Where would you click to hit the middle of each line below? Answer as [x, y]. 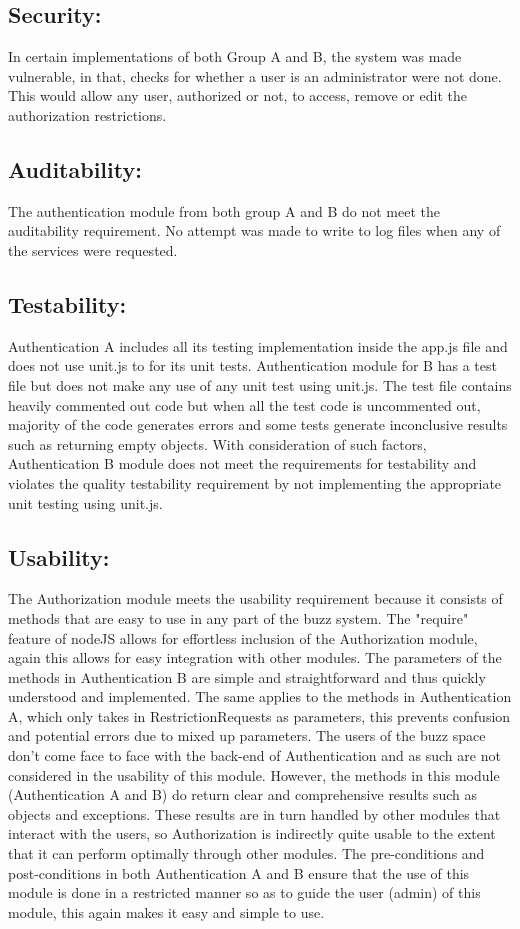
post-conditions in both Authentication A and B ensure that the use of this [239, 872]
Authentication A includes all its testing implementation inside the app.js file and [258, 345]
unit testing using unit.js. [85, 502]
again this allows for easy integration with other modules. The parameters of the [255, 657]
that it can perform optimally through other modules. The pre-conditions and [246, 853]
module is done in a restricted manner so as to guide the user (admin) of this [244, 892]
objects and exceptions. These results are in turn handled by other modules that [254, 813]
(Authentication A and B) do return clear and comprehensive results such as [242, 794]
